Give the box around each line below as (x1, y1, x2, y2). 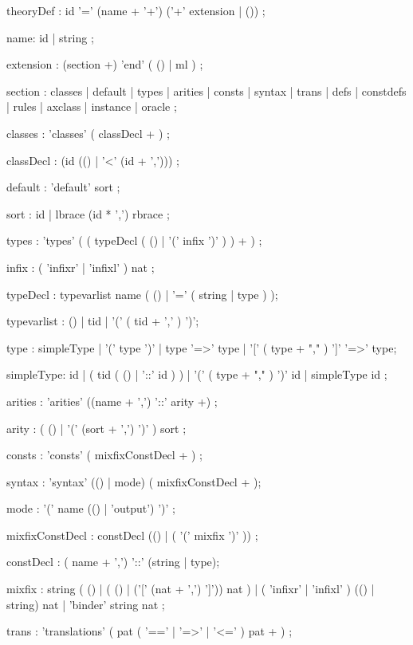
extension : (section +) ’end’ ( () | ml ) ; (6, 56, 203, 73)
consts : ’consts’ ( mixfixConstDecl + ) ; (6, 446, 203, 463)
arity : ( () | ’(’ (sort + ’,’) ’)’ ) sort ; (6, 419, 187, 436)
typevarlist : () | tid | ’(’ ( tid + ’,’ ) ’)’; (6, 313, 199, 329)
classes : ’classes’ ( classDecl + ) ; (6, 124, 170, 141)
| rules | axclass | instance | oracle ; (6, 98, 177, 115)
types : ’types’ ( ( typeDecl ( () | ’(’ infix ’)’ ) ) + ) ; (6, 232, 262, 249)
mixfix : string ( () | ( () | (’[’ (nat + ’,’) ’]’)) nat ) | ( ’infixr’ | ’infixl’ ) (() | (6, 580, 375, 597)
